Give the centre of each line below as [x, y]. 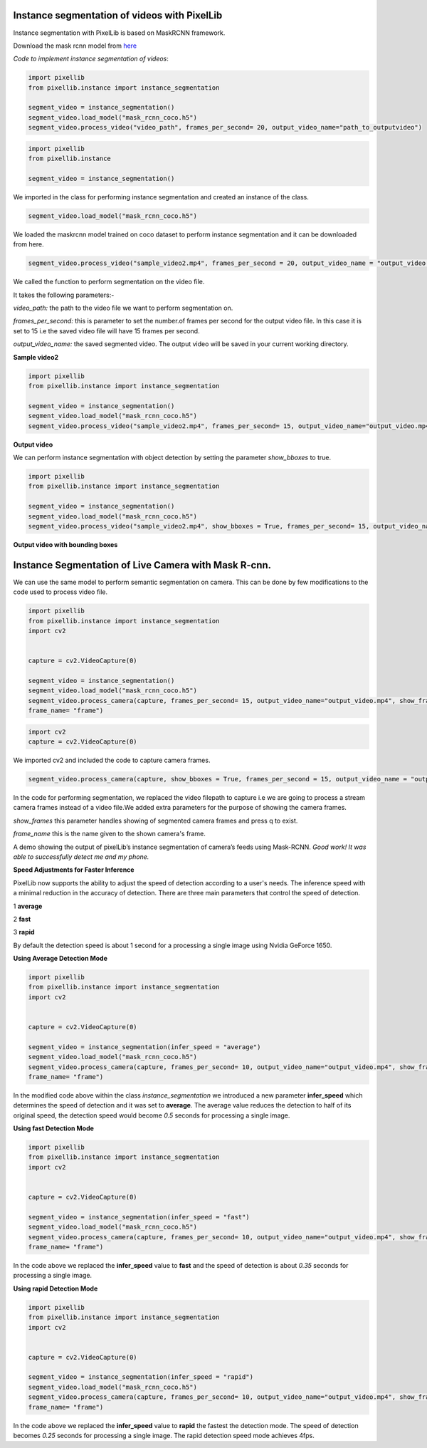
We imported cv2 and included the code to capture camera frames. [112, 760]
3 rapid [24, 932]
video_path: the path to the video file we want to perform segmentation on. [123, 308]
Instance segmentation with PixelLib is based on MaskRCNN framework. [119, 33]
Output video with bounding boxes [65, 544]
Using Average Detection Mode [60, 959]
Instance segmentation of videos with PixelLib [118, 15]
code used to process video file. [60, 592]
